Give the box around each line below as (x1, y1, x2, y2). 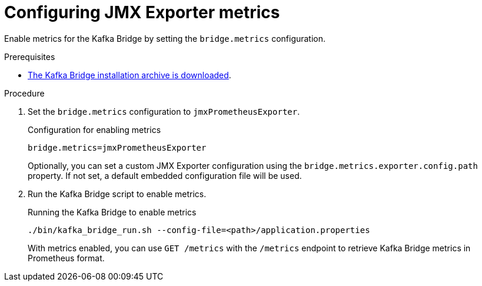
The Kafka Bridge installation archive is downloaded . (28, 69, 231, 80)
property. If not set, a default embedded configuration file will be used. (28, 170, 302, 181)
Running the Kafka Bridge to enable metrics (28, 207, 197, 217)
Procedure (4, 88, 45, 98)
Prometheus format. (28, 252, 105, 263)
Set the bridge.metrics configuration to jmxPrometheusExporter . (28, 106, 300, 117)
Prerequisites (4, 51, 55, 62)
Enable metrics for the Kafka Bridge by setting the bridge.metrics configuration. (4, 33, 326, 44)
